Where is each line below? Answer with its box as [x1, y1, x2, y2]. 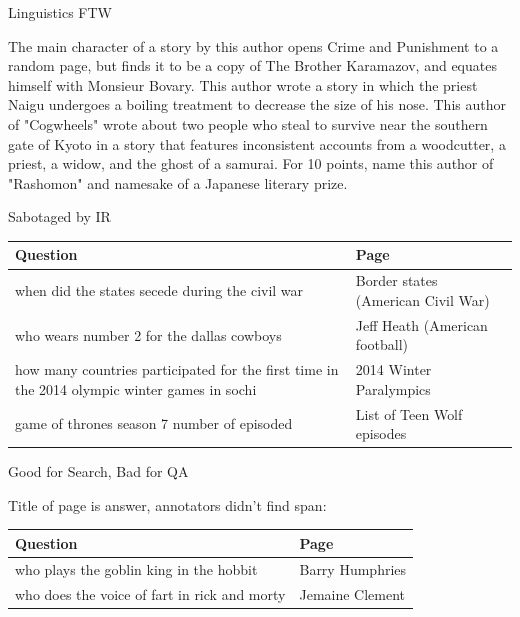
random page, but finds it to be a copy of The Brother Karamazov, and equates [8, 55, 497, 76]
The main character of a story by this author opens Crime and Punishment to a [8, 35, 499, 56]
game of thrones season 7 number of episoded [15, 413, 293, 434]
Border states [355, 270, 438, 291]
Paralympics [355, 378, 431, 399]
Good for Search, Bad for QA [8, 461, 189, 482]
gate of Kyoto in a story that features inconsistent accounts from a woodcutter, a [8, 133, 506, 154]
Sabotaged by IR [8, 206, 111, 227]
